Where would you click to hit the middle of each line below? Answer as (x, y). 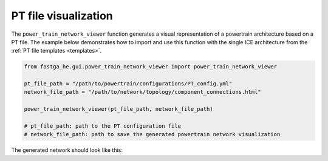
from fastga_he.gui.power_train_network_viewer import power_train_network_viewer (151, 67)
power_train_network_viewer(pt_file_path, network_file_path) (118, 109)
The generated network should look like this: (67, 150)
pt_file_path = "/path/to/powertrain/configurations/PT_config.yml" (128, 84)
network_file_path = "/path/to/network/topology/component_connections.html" (142, 92)
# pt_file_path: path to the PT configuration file (103, 126)
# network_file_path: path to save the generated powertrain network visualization (152, 134)
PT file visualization (62, 16)
